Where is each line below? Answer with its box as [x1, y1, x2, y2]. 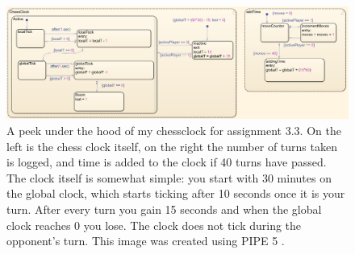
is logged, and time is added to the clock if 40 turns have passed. [6, 154, 327, 170]
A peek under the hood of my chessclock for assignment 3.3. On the [6, 121, 341, 138]
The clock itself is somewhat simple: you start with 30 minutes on [6, 169, 332, 186]
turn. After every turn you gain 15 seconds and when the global [6, 200, 322, 217]
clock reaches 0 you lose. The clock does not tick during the [6, 216, 302, 233]
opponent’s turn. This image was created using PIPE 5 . [6, 232, 285, 249]
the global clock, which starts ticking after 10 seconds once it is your [6, 185, 345, 202]
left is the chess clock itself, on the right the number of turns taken [6, 137, 337, 154]
